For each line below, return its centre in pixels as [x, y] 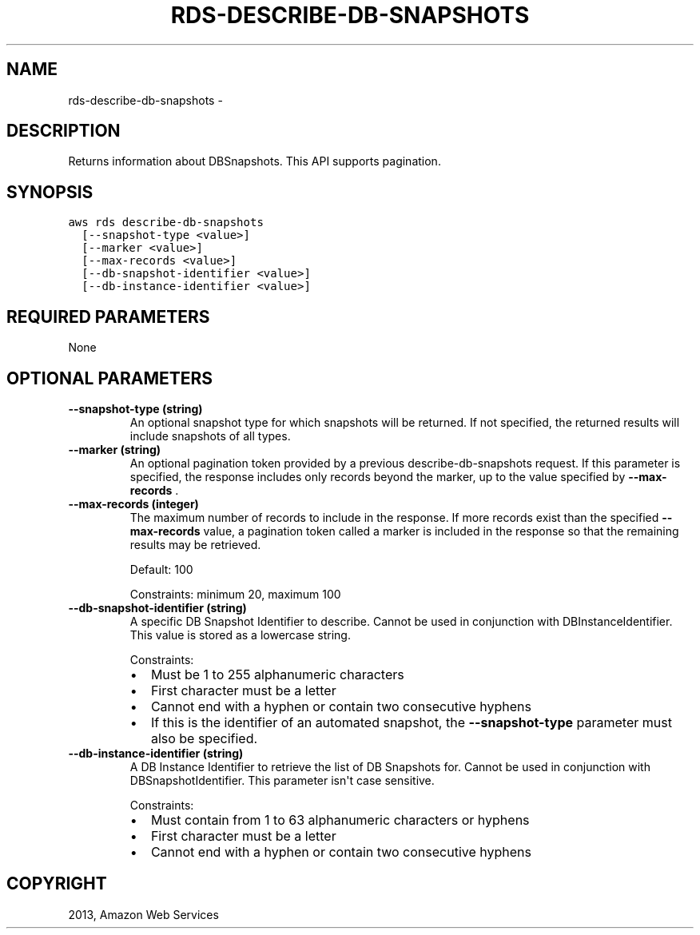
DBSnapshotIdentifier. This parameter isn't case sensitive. [282, 780]
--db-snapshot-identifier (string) [157, 607]
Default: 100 [161, 569]
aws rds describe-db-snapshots [166, 223]
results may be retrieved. [195, 544]
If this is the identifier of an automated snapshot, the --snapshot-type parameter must [411, 722]
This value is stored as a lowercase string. [240, 635]
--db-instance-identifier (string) [156, 753]
